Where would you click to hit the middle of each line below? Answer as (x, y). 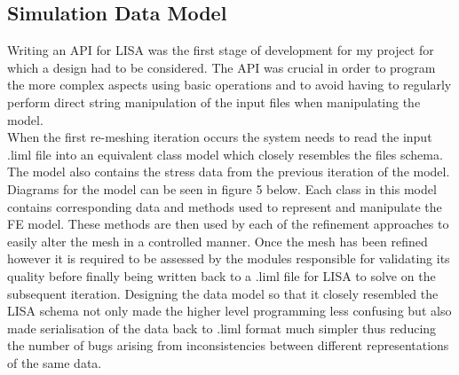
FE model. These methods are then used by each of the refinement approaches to (228, 224)
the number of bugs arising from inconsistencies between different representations (228, 345)
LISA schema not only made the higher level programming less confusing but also (229, 311)
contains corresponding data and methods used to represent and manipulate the (225, 206)
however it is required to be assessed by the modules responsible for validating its (229, 258)
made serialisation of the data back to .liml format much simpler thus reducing (222, 328)
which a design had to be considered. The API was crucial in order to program (222, 67)
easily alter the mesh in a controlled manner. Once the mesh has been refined (218, 241)
